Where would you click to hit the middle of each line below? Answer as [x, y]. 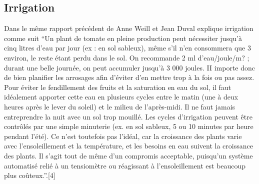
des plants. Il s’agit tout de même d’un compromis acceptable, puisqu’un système [128, 155]
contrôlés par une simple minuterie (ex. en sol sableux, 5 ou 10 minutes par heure [129, 126]
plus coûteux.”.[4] [30, 175]
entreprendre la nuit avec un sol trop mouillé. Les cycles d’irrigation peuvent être [128, 116]
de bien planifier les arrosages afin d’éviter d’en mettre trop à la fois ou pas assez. [129, 77]
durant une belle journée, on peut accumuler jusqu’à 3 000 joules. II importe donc [130, 67]
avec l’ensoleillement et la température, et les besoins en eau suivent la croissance [128, 146]
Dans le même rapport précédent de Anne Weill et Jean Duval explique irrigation [129, 28]
